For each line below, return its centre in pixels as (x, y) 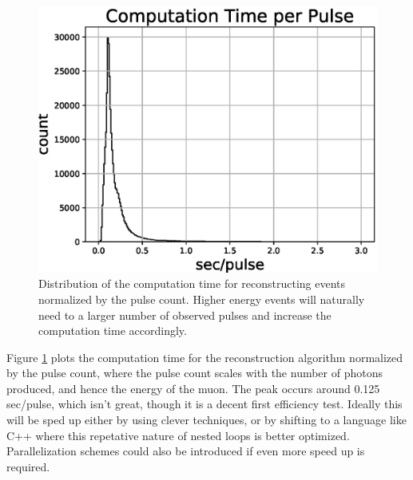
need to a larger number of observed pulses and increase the (185, 315)
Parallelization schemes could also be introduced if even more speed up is (186, 451)
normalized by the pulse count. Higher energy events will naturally (202, 299)
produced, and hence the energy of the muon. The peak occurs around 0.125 (193, 388)
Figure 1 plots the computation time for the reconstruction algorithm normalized (205, 357)
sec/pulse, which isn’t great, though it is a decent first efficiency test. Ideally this (205, 404)
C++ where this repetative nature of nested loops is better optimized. (178, 435)
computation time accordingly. (113, 330)
